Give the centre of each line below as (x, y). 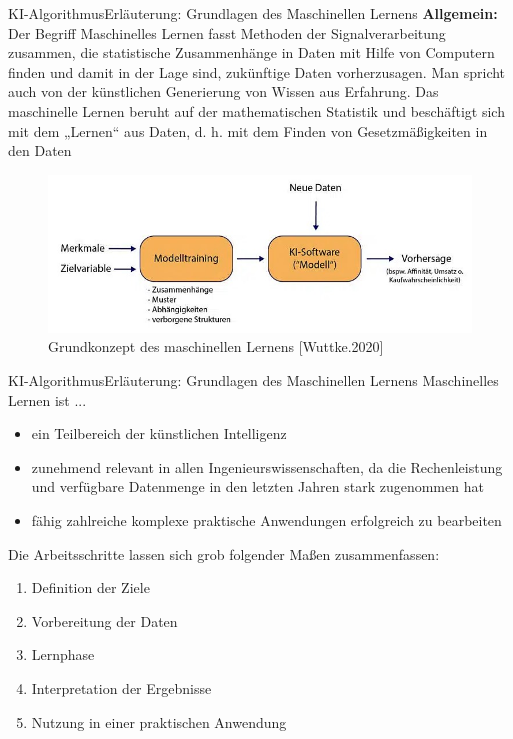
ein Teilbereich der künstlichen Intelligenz (159, 433)
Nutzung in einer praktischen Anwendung (159, 721)
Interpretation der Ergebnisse (121, 687)
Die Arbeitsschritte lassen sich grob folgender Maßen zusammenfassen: (224, 553)
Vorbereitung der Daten (104, 620)
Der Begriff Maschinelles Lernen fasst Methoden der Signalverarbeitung (227, 32)
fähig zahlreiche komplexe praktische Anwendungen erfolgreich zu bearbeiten (266, 519)
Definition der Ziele (90, 587)
